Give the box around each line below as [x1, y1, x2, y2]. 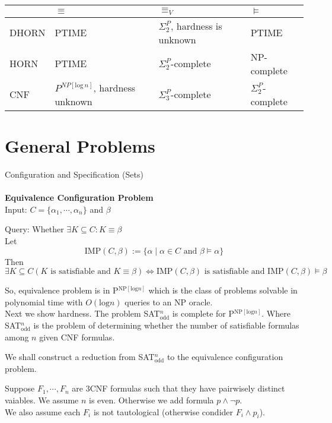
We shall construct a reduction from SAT [5, 351, 155, 363]
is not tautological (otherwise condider [93, 405, 234, 418]
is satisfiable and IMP [204, 267, 284, 276]
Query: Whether [5, 223, 64, 235]
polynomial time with [5, 295, 83, 308]
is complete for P [172, 307, 234, 320]
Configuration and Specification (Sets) [5, 168, 143, 181]
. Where [261, 307, 290, 320]
